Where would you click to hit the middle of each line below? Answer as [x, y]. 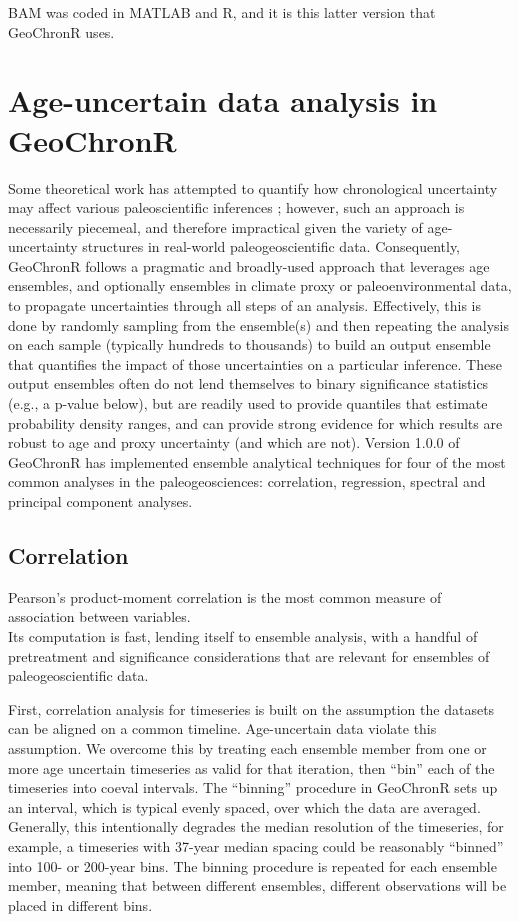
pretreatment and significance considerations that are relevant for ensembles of [249, 655]
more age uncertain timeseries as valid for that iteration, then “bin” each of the [251, 767]
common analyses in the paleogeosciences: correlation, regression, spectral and [247, 481]
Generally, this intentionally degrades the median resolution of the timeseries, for [256, 826]
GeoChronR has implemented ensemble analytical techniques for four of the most [257, 461]
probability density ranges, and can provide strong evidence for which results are [255, 422]
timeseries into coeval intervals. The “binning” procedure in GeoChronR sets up [253, 787]
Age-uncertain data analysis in [223, 100]
